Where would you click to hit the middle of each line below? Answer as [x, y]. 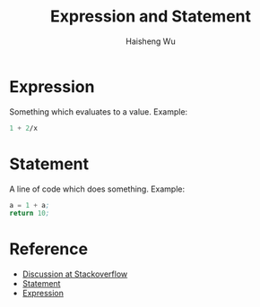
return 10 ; [30, 213]
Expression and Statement [150, 17]
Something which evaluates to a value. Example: [99, 111]
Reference [48, 249]
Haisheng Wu [151, 41]
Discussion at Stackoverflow [75, 274]
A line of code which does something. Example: [97, 189]
